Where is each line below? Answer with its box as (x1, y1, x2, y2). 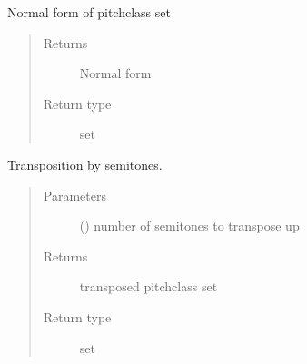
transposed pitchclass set (79, 277, 218, 296)
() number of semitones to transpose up (79, 216, 300, 235)
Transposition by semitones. (7, 154, 163, 173)
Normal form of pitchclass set (7, 3, 171, 21)
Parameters (43, 185, 106, 204)
